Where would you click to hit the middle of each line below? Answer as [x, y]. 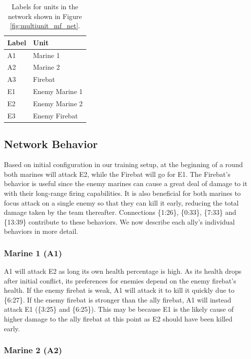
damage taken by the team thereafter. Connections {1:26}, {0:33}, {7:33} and [120, 212]
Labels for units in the [45, 6]
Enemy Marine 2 [58, 103]
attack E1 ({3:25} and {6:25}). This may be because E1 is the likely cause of [119, 309]
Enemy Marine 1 [58, 91]
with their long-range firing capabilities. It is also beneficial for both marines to [122, 193]
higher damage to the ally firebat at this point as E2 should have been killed [118, 319]
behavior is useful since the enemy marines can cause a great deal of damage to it [126, 183]
